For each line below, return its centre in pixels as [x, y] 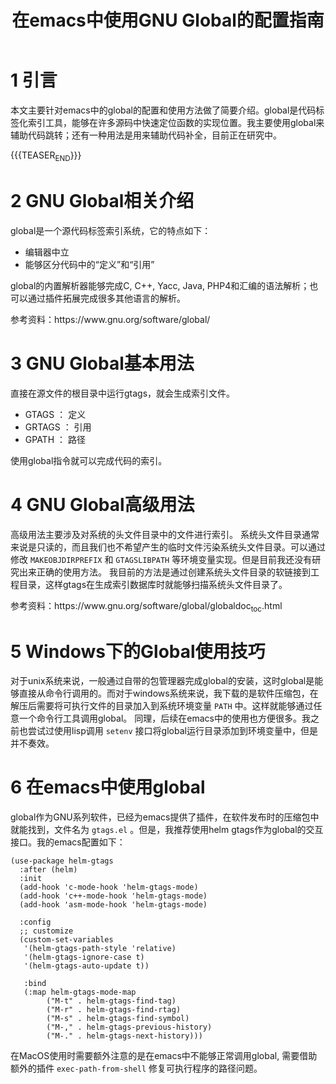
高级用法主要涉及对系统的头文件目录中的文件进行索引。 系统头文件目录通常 [165, 534]
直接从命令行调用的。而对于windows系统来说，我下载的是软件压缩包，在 [168, 693]
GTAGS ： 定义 [55, 414]
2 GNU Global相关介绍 [102, 200]
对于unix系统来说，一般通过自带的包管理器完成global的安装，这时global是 [162, 681]
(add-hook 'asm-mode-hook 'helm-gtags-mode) [113, 905]
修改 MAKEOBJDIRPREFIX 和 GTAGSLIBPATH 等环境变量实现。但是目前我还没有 [161, 559]
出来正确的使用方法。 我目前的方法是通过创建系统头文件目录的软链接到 [164, 572]
